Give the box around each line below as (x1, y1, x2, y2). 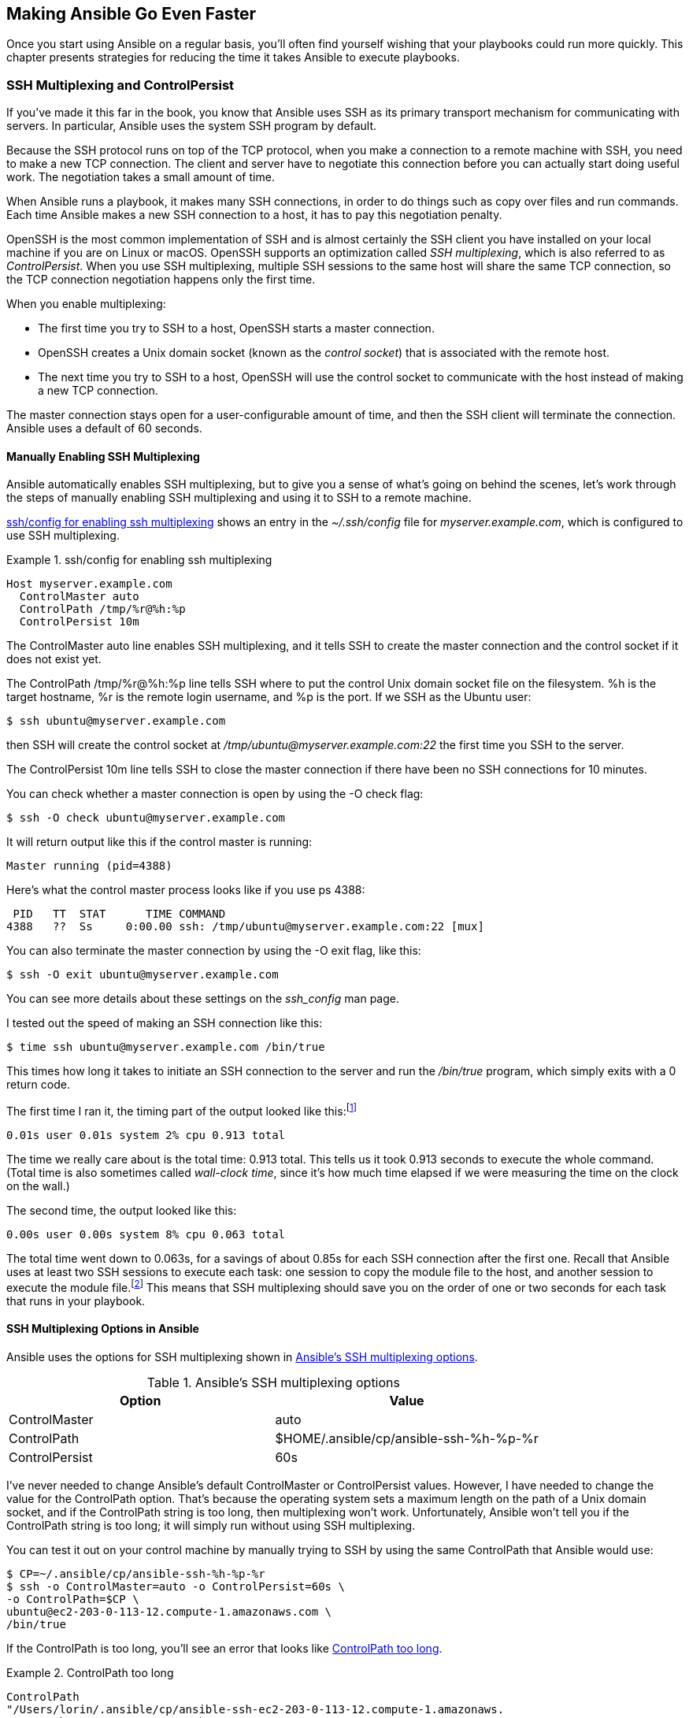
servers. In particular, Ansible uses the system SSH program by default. (6, 119, 377, 133)
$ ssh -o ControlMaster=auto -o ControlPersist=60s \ (6, 1579, 345, 1593)
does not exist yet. (6, 652, 102, 666)
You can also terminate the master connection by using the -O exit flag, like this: (6, 944, 421, 958)
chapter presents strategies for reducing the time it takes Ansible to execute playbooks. (6, 50, 460, 65)
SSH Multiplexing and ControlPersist (6, 76, 235, 93)
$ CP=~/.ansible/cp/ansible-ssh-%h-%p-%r (6, 1567, 265, 1580)
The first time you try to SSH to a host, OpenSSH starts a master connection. (38, 321, 435, 336)
